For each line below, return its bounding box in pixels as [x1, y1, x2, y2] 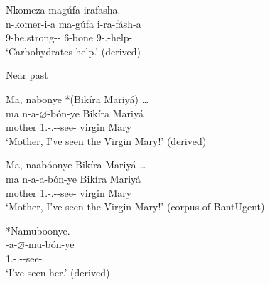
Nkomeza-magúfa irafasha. [6, 2, 121, 16]
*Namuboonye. [6, 222, 70, 237]
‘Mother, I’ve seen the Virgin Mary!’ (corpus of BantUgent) [6, 199, 265, 214]
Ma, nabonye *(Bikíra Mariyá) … [6, 91, 149, 106]
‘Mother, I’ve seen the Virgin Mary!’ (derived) [6, 133, 207, 148]
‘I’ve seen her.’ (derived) [6, 264, 110, 279]
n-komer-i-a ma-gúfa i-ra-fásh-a [6, 16, 141, 31]
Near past [6, 68, 48, 82]
